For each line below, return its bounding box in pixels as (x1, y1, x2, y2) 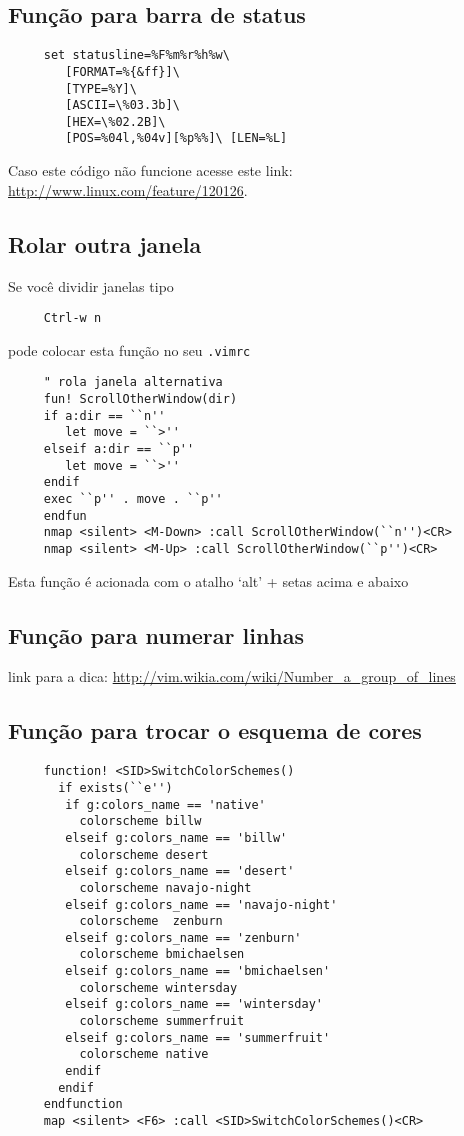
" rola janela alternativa (43, 375, 223, 390)
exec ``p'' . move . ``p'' (43, 492, 223, 507)
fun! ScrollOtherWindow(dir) (43, 392, 238, 407)
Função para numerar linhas (8, 619, 305, 650)
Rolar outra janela (8, 228, 202, 259)
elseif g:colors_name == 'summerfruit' (65, 1030, 331, 1045)
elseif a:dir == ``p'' (43, 442, 195, 457)
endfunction (43, 1097, 123, 1112)
